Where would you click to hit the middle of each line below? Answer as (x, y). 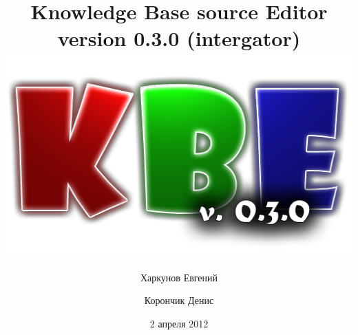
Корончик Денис (179, 300)
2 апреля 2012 (179, 324)
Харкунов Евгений (179, 277)
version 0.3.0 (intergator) (179, 38)
